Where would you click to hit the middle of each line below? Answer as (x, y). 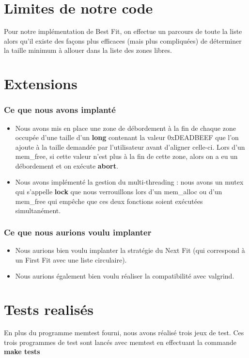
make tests (22, 351)
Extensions (41, 84)
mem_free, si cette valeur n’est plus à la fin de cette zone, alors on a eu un (126, 156)
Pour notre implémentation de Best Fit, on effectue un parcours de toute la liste (123, 31)
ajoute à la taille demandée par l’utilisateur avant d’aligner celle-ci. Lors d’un (130, 147)
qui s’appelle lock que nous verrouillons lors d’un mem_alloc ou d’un (119, 192)
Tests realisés (49, 309)
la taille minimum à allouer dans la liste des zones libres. (88, 50)
